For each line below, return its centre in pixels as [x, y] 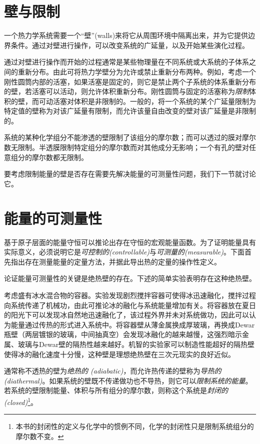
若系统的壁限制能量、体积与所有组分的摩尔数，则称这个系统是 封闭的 [116, 390]
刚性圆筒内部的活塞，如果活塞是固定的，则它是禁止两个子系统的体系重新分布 [130, 81]
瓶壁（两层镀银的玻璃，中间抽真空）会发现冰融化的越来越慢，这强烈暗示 [123, 334]
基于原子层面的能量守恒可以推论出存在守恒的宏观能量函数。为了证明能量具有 [130, 242]
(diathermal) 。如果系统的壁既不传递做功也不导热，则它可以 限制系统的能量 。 [128, 380]
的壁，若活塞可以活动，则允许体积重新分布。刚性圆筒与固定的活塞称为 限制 [126, 91]
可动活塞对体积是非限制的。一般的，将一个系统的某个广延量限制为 [147, 101]
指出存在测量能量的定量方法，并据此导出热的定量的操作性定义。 [116, 261]
